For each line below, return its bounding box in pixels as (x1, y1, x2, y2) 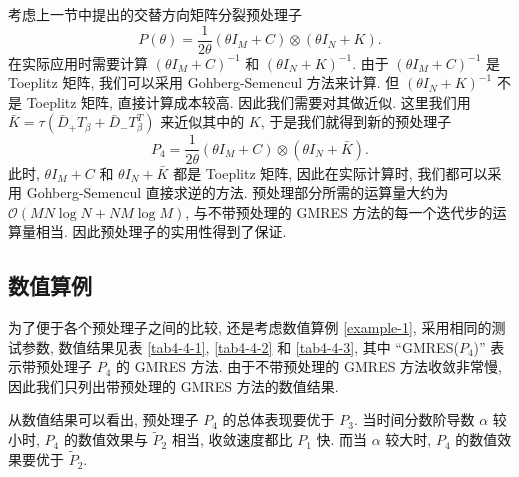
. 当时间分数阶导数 (353, 409, 475, 430)
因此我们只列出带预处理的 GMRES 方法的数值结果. (8, 375, 339, 396)
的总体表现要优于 (222, 409, 335, 430)
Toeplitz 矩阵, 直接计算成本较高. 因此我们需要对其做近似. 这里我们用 (26, 91, 471, 112)
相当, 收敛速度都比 (171, 429, 293, 450)
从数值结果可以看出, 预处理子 (8, 409, 199, 430)
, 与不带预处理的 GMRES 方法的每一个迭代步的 (185, 201, 493, 222)
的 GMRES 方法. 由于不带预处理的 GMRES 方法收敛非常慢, (116, 356, 503, 377)
